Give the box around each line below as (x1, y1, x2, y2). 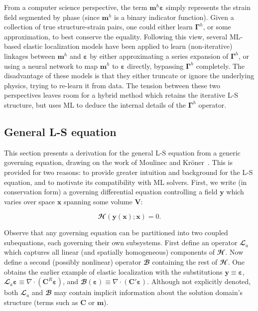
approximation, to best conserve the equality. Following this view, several (4, 31, 228, 41)
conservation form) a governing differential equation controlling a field (4, 186, 218, 197)
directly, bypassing (127, 60, 184, 71)
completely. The (196, 60, 245, 71)
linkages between (4, 50, 55, 61)
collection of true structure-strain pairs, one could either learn (4, 21, 193, 32)
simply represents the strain (166, 2, 251, 12)
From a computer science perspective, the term (4, 2, 147, 12)
